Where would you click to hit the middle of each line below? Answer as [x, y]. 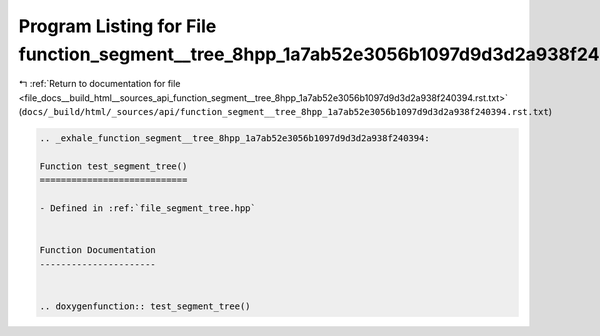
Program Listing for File [117, 26]
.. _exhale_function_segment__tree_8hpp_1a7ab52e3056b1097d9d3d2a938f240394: [234, 138]
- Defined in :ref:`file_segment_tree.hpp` [148, 208]
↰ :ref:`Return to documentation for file [99, 84]
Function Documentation [98, 250]
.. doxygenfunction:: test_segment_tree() [145, 306]
